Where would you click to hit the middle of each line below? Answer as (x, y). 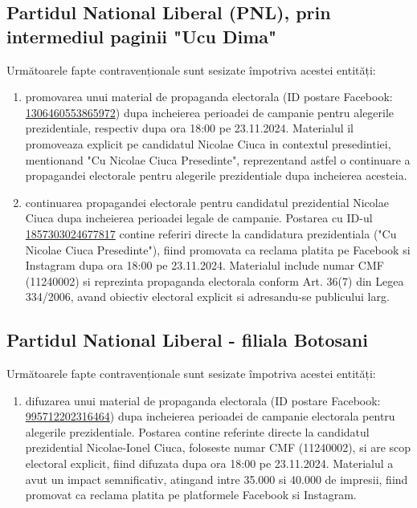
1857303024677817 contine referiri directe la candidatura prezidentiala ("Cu (211, 233)
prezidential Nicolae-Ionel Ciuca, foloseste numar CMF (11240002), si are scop (218, 447)
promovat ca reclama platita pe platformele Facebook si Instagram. (191, 495)
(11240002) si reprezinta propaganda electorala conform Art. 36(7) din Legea (215, 280)
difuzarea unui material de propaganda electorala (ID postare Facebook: (203, 400)
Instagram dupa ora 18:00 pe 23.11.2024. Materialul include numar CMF (204, 265)
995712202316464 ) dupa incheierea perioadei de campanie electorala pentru (210, 416)
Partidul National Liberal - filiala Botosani (187, 340)
